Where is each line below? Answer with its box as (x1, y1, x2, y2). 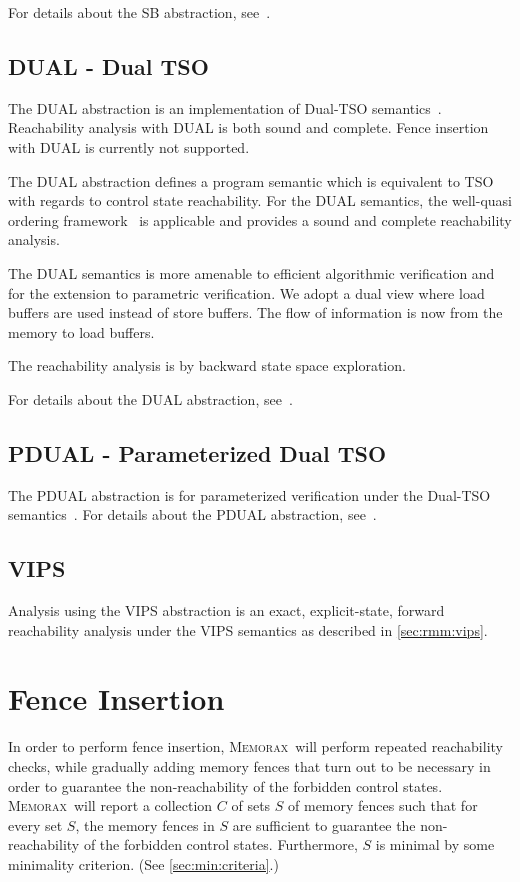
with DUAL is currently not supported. (8, 136, 250, 157)
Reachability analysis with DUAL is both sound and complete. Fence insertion (8, 117, 489, 138)
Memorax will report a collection (8, 795, 213, 816)
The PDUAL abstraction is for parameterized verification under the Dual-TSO (8, 484, 491, 505)
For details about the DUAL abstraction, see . (8, 388, 293, 409)
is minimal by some (375, 834, 495, 855)
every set (8, 814, 63, 835)
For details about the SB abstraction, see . (8, 2, 271, 22)
